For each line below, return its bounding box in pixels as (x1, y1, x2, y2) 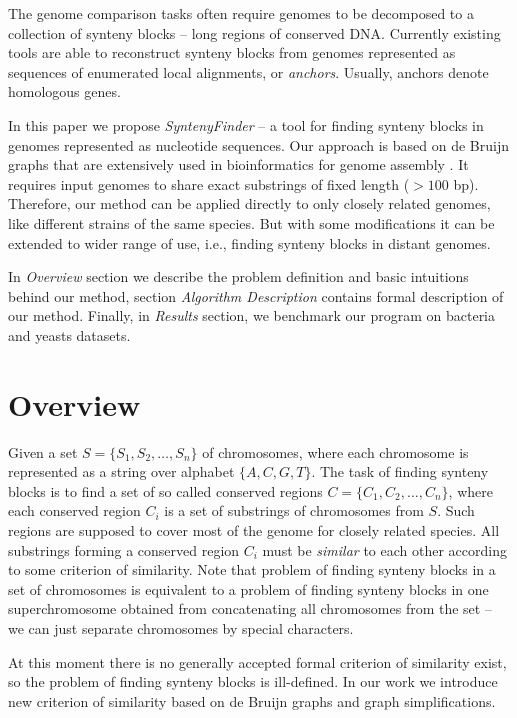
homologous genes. (8, 81, 121, 102)
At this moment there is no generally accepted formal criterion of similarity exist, (8, 651, 507, 672)
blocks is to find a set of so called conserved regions (8, 480, 323, 501)
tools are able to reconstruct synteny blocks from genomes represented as (8, 42, 456, 63)
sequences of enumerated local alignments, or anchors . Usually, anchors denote (8, 61, 489, 82)
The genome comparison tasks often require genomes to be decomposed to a (8, 3, 474, 23)
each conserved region (8, 500, 141, 521)
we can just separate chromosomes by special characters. (8, 617, 354, 638)
